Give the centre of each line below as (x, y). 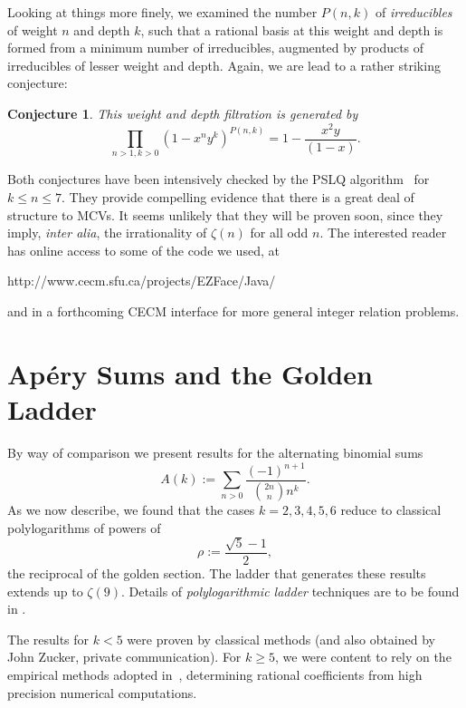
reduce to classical (391, 509)
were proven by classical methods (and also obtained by (281, 639)
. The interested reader (383, 233)
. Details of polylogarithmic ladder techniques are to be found (290, 591)
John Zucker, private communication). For (124, 657)
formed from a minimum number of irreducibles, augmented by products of (216, 48)
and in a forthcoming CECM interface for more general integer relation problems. (233, 311)
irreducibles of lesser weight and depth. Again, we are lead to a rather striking (224, 65)
